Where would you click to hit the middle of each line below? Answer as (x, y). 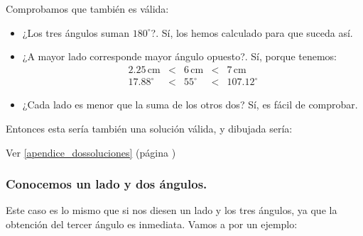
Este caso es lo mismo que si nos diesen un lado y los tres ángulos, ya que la (172, 210)
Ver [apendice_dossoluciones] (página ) (91, 152)
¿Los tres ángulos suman (76, 32)
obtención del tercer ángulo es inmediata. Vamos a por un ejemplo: (152, 224)
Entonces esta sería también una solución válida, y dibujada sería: (149, 128)
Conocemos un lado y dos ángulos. (107, 184)
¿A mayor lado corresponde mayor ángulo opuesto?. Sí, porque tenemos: (179, 56)
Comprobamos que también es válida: (87, 9)
